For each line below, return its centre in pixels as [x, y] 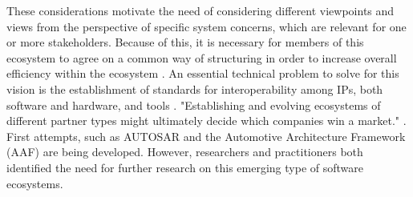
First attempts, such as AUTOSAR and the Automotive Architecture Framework [206, 136]
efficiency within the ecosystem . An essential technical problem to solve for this [203, 73]
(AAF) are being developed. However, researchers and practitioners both [185, 152]
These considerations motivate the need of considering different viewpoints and [200, 10]
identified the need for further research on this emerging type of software [185, 167]
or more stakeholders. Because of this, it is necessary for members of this [185, 42]
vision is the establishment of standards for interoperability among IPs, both [195, 88]
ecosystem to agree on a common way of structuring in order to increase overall [202, 57]
